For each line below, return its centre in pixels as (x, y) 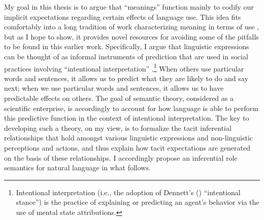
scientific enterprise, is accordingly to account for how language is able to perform (131, 108)
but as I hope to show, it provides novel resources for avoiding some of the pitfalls (131, 36)
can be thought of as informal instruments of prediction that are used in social (126, 56)
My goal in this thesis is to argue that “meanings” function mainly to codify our (129, 7)
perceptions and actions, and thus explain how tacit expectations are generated (127, 147)
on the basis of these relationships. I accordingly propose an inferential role (121, 157)
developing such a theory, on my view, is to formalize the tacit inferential (118, 127)
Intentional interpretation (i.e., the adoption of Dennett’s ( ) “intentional (128, 192)
